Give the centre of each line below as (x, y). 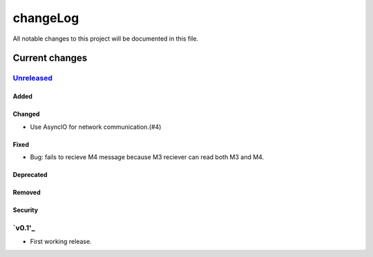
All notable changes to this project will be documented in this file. (106, 39)
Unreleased (33, 78)
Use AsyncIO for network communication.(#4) (96, 127)
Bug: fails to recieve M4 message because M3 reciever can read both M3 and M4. (147, 157)
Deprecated (30, 174)
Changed (26, 114)
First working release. (61, 242)
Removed (27, 192)
